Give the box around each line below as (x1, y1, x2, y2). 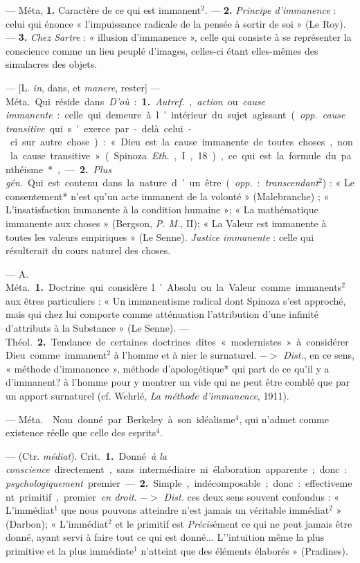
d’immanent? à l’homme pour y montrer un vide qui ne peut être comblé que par (6, 375, 350, 389)
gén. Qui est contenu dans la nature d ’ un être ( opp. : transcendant (6, 175, 319, 190)
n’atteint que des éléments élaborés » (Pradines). (141, 543, 348, 557)
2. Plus (80, 161, 111, 176)
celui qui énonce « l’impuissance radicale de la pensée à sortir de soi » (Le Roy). (6, 16, 346, 30)
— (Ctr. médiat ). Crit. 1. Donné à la (6, 448, 167, 463)
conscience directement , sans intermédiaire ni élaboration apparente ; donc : (6, 462, 348, 476)
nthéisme (6, 161, 44, 176)
